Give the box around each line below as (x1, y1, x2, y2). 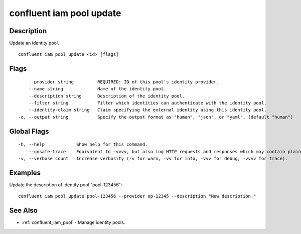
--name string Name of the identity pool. (28, 86, 167, 92)
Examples (9, 168, 41, 177)
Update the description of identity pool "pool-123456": (9, 181, 122, 188)
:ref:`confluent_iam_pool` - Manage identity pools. (22, 219, 125, 225)
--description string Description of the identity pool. (28, 93, 185, 99)
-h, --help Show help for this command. (18, 142, 148, 148)
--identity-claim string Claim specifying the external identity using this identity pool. (28, 107, 267, 113)
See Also (9, 206, 38, 215)
